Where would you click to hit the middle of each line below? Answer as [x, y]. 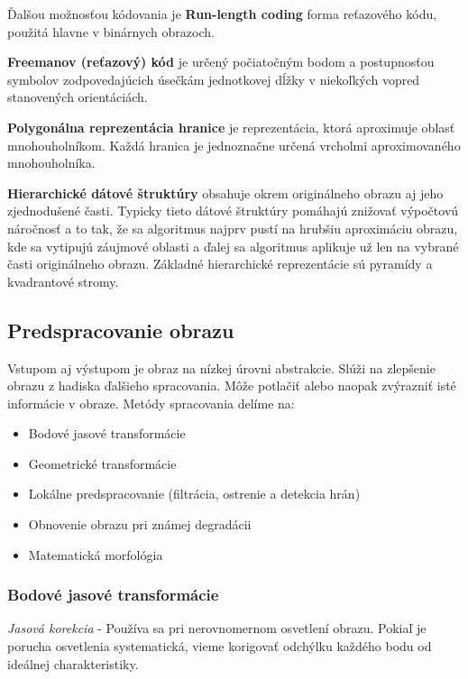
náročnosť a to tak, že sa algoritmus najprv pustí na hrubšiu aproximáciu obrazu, [233, 228]
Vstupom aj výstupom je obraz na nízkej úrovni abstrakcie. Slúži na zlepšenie [221, 367]
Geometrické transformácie [102, 463]
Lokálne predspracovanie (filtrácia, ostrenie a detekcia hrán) [194, 494]
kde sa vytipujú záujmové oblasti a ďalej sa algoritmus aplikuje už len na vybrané [233, 246]
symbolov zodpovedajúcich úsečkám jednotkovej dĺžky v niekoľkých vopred [214, 79]
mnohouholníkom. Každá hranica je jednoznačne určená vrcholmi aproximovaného [234, 145]
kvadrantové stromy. [63, 281]
